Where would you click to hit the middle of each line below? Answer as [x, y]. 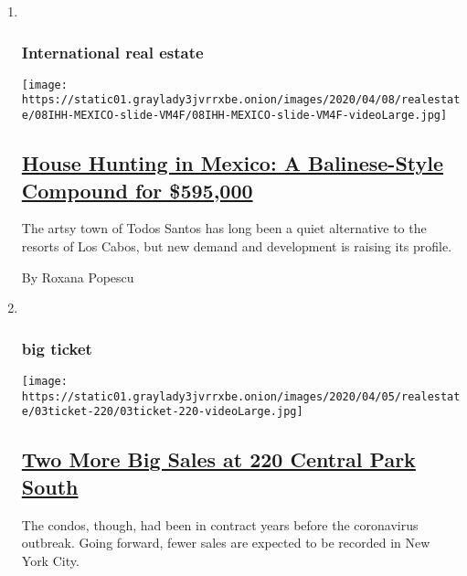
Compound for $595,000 [137, 190]
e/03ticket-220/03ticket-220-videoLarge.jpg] [162, 412]
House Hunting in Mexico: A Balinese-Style [233, 163]
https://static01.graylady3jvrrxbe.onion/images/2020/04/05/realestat [241, 396]
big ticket [57, 348]
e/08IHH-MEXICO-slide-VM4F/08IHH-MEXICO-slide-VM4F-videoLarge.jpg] [234, 116]
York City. [50, 560]
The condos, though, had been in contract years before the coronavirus [220, 524]
